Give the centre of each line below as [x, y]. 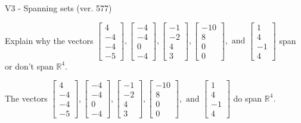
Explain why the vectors [49, 40]
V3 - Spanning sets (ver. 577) [58, 8]
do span [248, 98]
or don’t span [29, 66]
